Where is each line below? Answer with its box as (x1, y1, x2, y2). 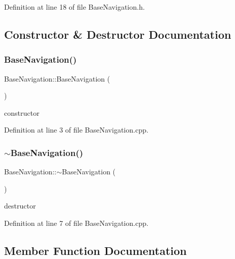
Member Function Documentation (4, 242, 187, 258)
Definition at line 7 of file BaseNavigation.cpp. (4, 217, 149, 228)
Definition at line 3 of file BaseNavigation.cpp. (4, 124, 149, 135)
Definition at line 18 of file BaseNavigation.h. (4, 2, 145, 12)
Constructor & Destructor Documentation (4, 26, 231, 42)
